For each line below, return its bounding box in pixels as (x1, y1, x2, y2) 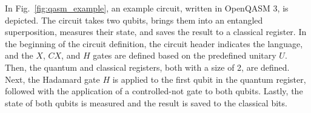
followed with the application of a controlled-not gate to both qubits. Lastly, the (5, 85, 303, 97)
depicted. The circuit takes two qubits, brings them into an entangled (5, 13, 263, 26)
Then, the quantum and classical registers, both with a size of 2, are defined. (5, 60, 290, 73)
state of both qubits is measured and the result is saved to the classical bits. (5, 96, 287, 109)
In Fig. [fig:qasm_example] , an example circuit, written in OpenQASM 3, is (5, 2, 289, 14)
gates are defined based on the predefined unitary (93, 49, 276, 62)
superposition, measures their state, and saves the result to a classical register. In (5, 25, 307, 38)
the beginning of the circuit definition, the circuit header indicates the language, (5, 37, 303, 50)
